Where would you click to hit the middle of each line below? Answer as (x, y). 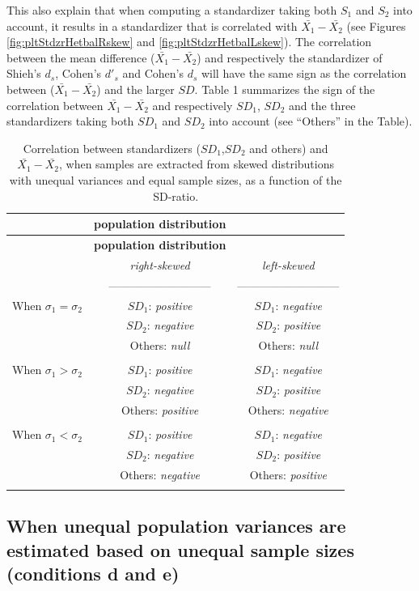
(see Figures (376, 26)
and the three (322, 105)
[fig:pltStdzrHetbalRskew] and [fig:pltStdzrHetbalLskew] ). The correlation (189, 42)
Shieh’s (24, 73)
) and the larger (135, 89)
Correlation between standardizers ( (112, 148)
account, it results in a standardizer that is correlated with (152, 26)
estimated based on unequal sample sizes (180, 549)
